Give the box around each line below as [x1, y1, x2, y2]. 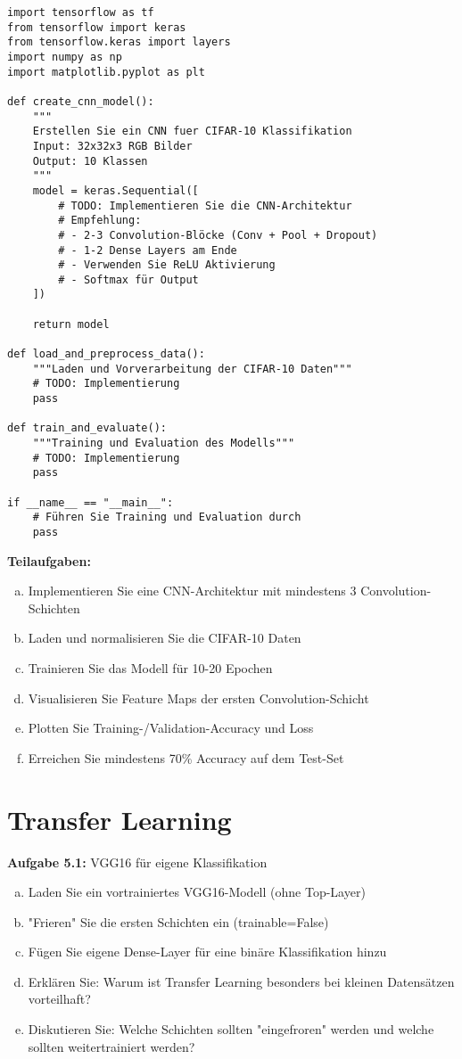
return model [32, 317, 110, 331]
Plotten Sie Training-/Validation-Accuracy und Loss [28, 718, 314, 737]
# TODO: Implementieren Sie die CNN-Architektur [58, 199, 352, 212]
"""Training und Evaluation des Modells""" [32, 437, 295, 450]
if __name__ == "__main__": [7, 496, 174, 509]
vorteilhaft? [28, 989, 91, 1008]
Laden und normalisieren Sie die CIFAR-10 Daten [28, 628, 301, 647]
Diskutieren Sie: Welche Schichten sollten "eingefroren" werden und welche [28, 1020, 434, 1038]
